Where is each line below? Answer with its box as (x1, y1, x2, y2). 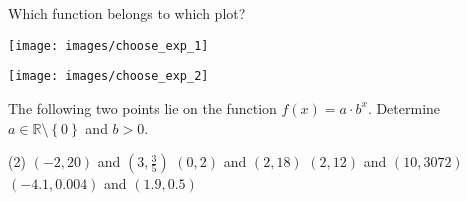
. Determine (367, 97, 441, 118)
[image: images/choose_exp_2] (8, 69, 209, 84)
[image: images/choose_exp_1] (8, 38, 209, 53)
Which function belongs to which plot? (8, 3, 246, 23)
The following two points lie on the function (8, 97, 277, 118)
